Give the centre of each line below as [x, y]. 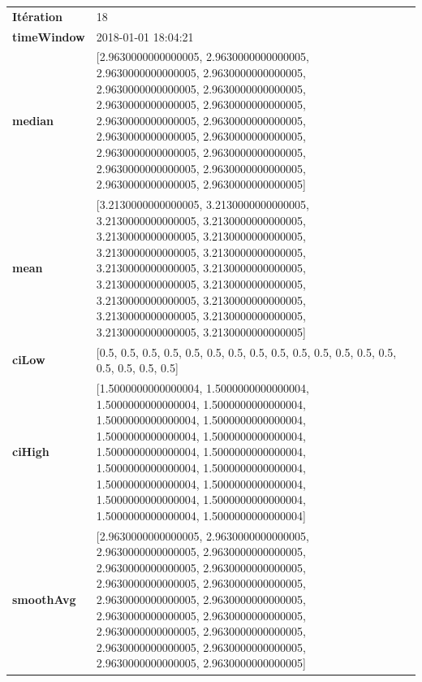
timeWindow [49, 36]
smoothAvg [44, 599]
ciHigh [31, 452]
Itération [37, 16]
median [33, 120]
